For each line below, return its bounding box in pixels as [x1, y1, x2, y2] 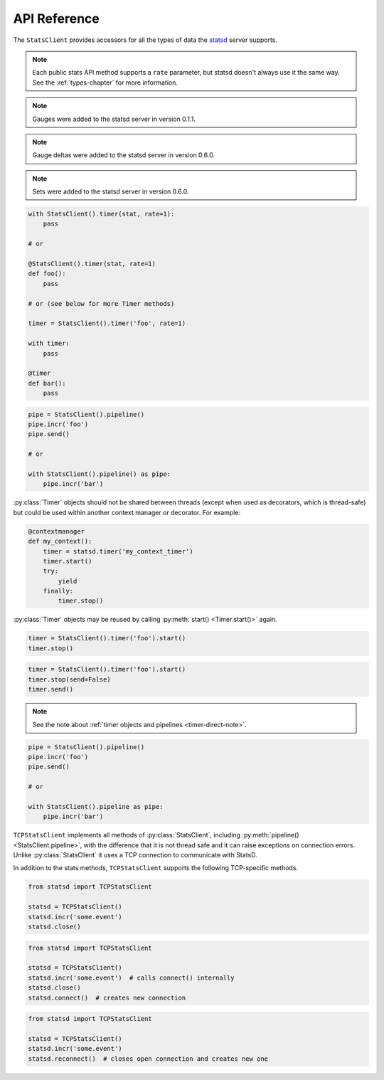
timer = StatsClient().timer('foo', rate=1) [28, 319, 186, 327]
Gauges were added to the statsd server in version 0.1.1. [32, 115, 196, 123]
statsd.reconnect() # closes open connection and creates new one [28, 1054, 269, 1063]
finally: [43, 587, 74, 595]
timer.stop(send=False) [28, 675, 112, 683]
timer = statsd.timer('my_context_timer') [43, 547, 193, 555]
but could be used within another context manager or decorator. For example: [13, 508, 241, 517]
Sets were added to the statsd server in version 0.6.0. [32, 187, 189, 196]
